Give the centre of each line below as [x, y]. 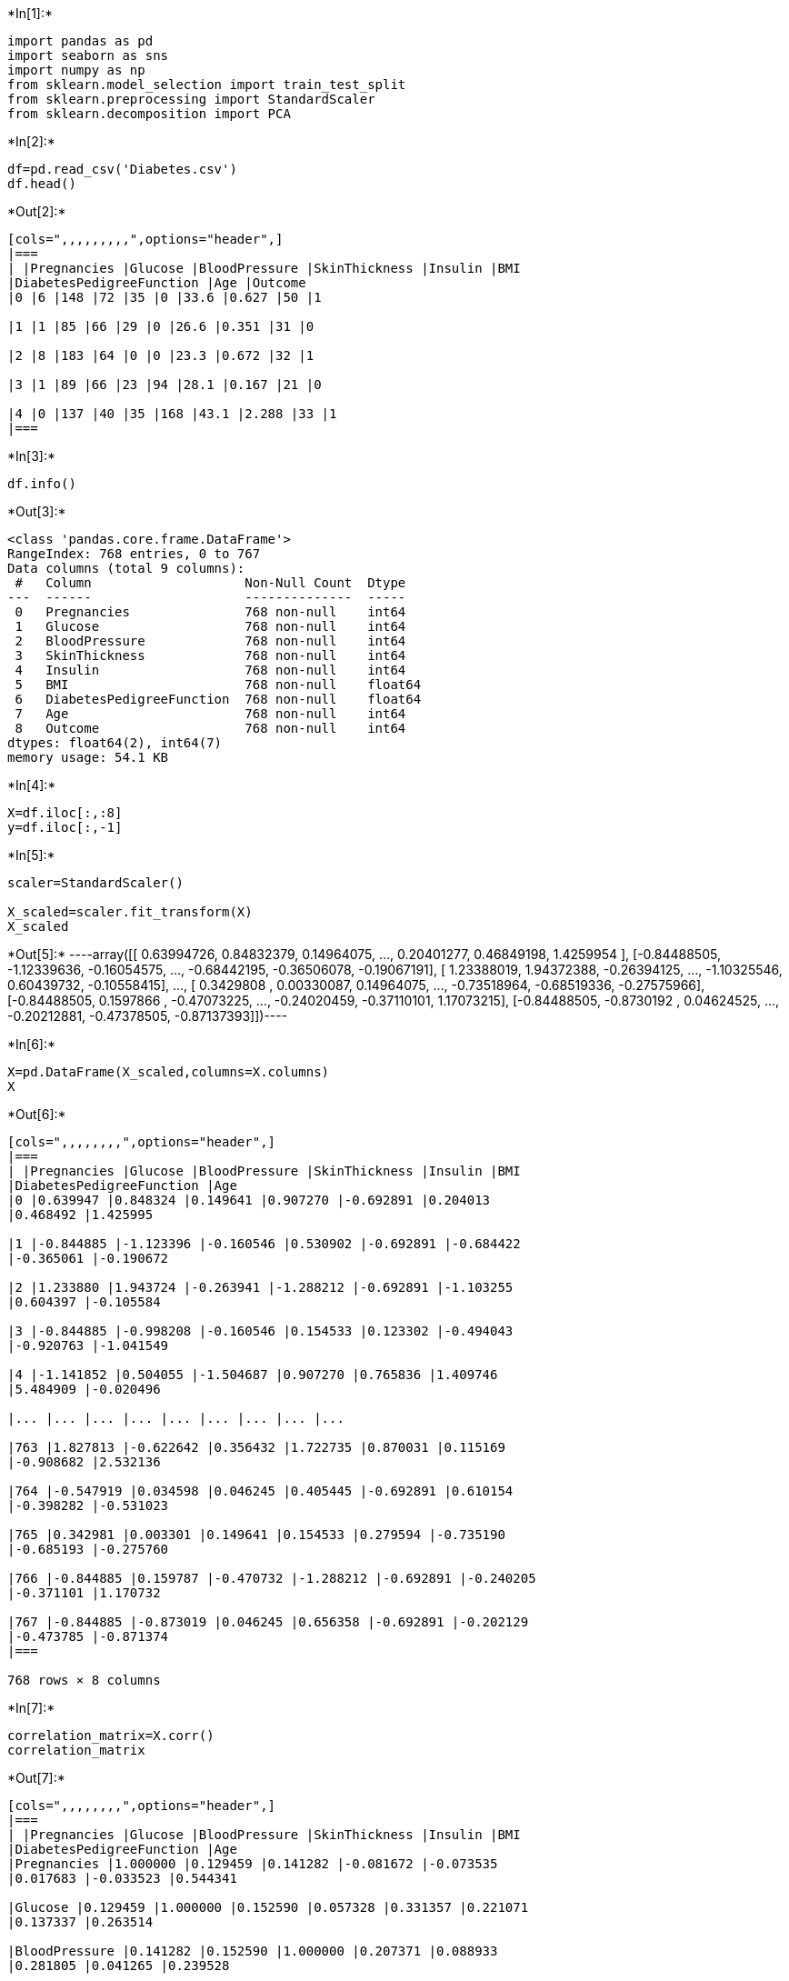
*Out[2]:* [37, 211]
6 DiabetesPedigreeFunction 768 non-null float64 [218, 699]
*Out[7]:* [36, 1778]
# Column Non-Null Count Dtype [210, 583]
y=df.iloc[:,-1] [65, 827]
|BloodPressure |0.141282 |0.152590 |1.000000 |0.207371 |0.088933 [253, 1951]
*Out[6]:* [37, 1114]
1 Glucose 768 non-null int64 [210, 626]
